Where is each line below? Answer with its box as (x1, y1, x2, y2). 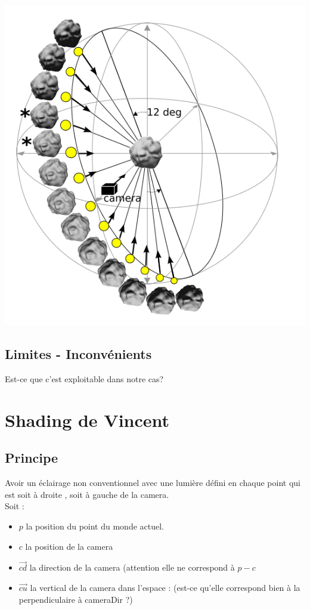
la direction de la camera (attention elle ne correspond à (29, 561, 235, 574)
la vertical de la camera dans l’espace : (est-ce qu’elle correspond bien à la (30, 581, 300, 593)
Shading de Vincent (5, 407, 170, 432)
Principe (5, 448, 58, 467)
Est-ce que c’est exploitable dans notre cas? (5, 372, 164, 385)
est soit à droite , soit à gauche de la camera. (5, 488, 169, 500)
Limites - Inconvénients (5, 345, 152, 363)
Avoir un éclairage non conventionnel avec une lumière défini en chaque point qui (5, 476, 300, 489)
